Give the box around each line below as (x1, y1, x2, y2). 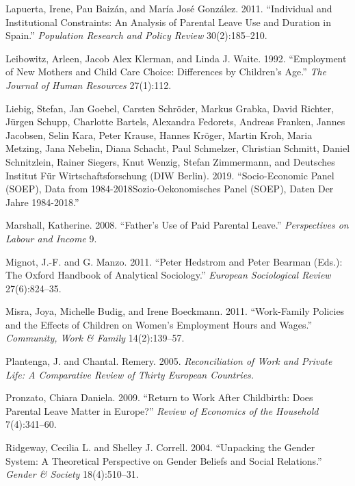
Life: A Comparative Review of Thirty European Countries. (5, 367, 254, 381)
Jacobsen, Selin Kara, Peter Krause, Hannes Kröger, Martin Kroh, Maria (5, 127, 313, 142)
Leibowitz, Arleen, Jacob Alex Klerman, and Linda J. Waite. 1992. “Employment (5, 51, 347, 65)
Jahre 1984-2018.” (5, 194, 79, 209)
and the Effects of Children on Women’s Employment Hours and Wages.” (5, 317, 312, 331)
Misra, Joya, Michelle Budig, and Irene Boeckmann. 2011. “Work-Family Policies (5, 304, 345, 318)
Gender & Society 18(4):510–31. (5, 467, 139, 481)
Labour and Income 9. (5, 231, 97, 245)
